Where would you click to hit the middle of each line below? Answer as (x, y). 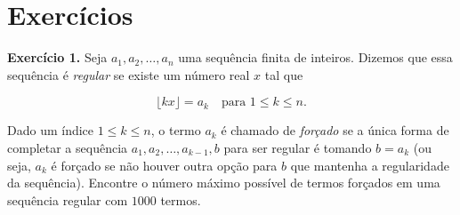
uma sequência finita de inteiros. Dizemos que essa (315, 57)
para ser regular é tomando (298, 147)
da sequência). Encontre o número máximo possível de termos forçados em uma (224, 183)
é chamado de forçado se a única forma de (335, 130)
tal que (284, 74)
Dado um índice (51, 130)
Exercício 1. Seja (57, 57)
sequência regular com (68, 199)
